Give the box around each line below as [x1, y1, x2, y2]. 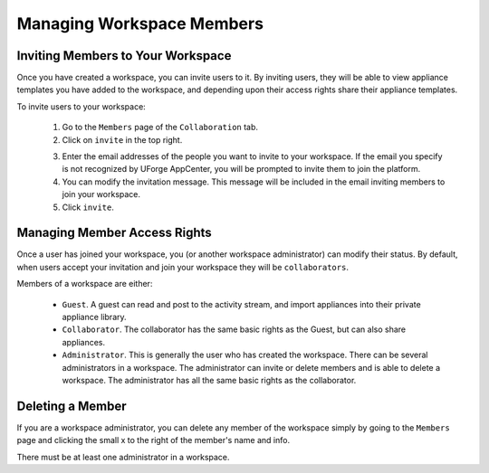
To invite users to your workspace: [16, 100, 147, 112]
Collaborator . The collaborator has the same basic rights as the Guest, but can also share [62, 324, 407, 335]
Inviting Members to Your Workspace [16, 48, 232, 63]
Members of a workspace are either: [16, 279, 153, 289]
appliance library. [62, 312, 127, 323]
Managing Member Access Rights [16, 225, 212, 241]
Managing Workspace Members [16, 14, 264, 33]
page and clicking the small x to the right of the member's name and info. [16, 435, 290, 446]
